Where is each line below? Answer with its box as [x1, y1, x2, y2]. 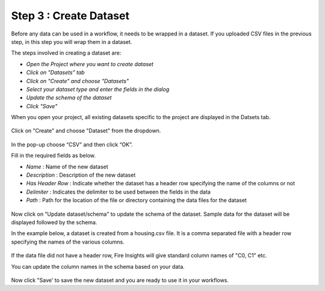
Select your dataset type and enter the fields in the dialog [26, 85, 170, 93]
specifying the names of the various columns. [11, 238, 125, 245]
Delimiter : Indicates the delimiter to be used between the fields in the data [26, 188, 211, 195]
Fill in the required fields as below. [11, 152, 96, 159]
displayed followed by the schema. [11, 218, 97, 225]
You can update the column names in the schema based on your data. [11, 263, 185, 270]
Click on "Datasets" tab [26, 69, 85, 76]
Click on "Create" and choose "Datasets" [26, 77, 129, 84]
